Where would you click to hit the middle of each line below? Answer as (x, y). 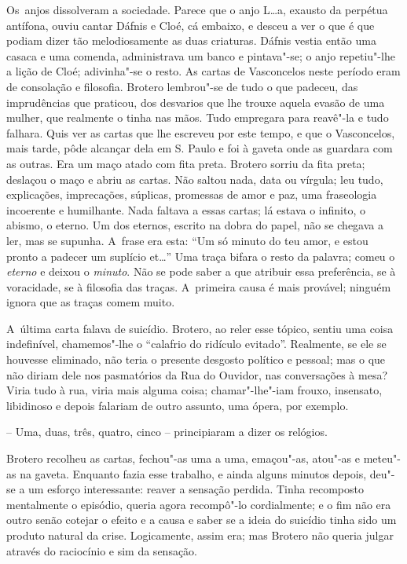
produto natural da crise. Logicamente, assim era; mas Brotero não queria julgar (200, 535)
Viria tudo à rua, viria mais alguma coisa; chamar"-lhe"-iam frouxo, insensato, (194, 390)
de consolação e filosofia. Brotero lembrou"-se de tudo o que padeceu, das (182, 86)
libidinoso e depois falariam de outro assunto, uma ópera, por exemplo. (178, 405)
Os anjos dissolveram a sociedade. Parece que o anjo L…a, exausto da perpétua (197, 9)
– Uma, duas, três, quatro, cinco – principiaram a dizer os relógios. (167, 432)
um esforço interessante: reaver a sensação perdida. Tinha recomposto (196, 489)
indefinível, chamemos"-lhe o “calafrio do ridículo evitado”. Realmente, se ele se (196, 344)
